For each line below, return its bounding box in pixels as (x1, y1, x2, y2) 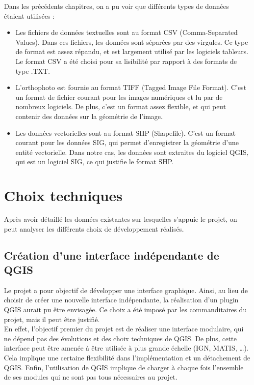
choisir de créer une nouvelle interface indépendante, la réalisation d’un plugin (4, 295, 239, 305)
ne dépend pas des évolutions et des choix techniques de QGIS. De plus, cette (4, 333, 237, 343)
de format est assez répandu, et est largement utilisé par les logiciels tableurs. (15, 46, 249, 57)
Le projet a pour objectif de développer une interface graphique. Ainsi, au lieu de (4, 285, 248, 295)
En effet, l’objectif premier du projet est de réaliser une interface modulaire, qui (4, 324, 244, 334)
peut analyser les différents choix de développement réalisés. (4, 223, 184, 234)
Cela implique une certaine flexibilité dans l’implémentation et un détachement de (4, 352, 251, 362)
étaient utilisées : (4, 10, 55, 21)
